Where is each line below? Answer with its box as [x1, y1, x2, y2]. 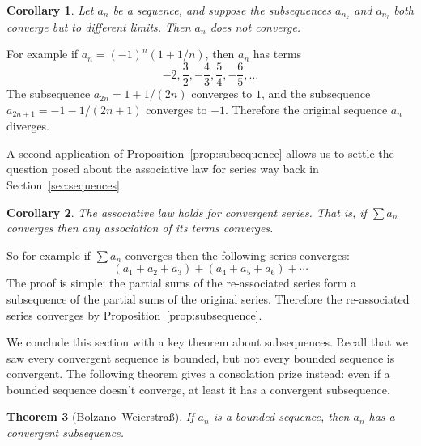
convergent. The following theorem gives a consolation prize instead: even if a [6, 365, 390, 382]
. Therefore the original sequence [225, 100, 388, 117]
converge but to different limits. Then [6, 18, 191, 35]
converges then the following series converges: [125, 246, 351, 263]
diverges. [6, 117, 50, 134]
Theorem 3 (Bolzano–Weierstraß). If [6, 408, 194, 425]
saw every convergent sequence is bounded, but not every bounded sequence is [6, 349, 395, 366]
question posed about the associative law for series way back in [6, 160, 319, 177]
